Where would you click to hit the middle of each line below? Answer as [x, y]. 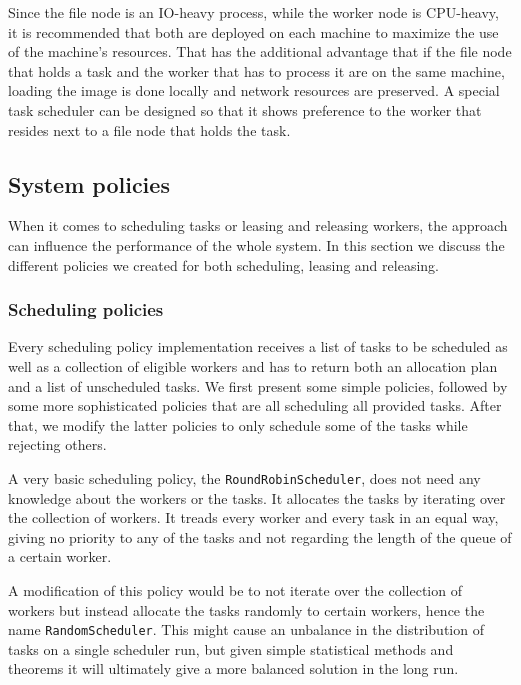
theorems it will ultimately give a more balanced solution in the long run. [233, 668]
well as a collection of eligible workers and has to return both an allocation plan [253, 365]
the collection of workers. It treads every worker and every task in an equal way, [253, 517]
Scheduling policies [86, 309]
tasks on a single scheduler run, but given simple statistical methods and [231, 648]
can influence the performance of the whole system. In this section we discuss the [256, 244]
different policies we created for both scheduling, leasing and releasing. [223, 264]
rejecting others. [57, 444]
